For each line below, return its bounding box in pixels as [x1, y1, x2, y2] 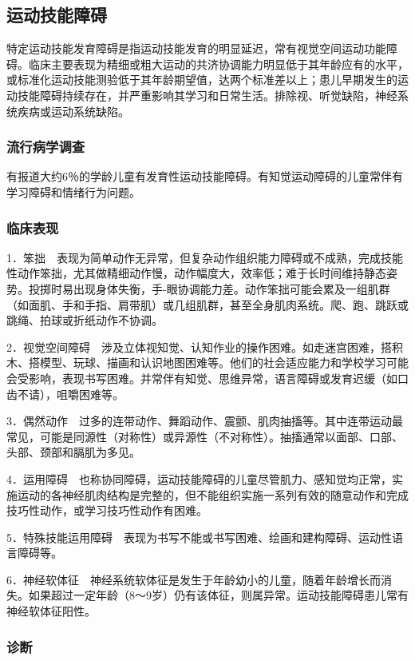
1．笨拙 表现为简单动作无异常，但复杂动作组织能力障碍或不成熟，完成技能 [6, 249, 403, 265]
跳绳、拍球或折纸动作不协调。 [6, 312, 163, 329]
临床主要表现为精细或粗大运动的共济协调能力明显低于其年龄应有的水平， [28, 55, 409, 72]
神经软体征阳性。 [6, 603, 96, 619]
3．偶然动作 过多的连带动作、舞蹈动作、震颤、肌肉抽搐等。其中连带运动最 [6, 412, 403, 429]
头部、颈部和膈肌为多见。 [6, 444, 140, 460]
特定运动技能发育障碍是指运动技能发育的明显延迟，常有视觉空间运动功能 [6, 40, 386, 57]
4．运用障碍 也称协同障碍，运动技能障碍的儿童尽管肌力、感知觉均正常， [6, 470, 392, 487]
